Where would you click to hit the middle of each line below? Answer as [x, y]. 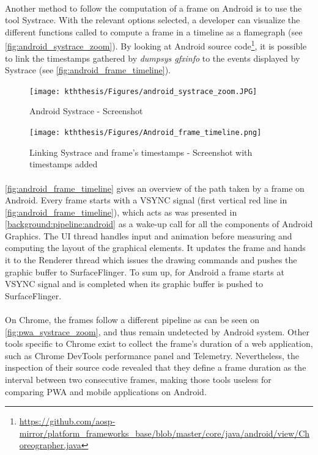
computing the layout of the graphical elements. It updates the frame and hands [155, 248]
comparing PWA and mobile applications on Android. [106, 391]
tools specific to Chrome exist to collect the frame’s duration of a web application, [159, 344]
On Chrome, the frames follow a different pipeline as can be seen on [132, 320]
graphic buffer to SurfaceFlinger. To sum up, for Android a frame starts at [145, 271]
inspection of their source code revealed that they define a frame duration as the [156, 367]
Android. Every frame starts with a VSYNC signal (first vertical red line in [146, 200]
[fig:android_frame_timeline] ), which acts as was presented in [121, 212]
